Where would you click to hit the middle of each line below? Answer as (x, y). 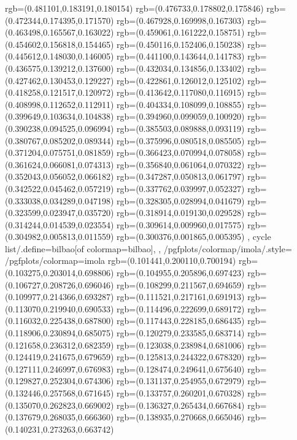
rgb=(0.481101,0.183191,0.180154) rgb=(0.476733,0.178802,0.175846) (134, 8)
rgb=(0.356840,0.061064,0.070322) (181, 164)
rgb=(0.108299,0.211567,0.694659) (181, 284)
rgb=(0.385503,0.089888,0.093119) (181, 128)
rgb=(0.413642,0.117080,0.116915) (181, 92)
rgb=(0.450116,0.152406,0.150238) (181, 44)
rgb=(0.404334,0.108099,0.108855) (181, 104)
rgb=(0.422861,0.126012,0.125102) (181, 80)
